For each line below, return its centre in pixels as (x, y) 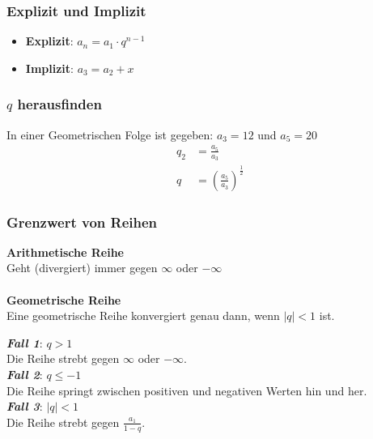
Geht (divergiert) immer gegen (82, 268)
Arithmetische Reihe (65, 251)
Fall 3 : (25, 406)
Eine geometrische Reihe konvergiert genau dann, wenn (143, 315)
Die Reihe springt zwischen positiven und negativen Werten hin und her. (187, 390)
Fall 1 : (25, 342)
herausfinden (59, 104)
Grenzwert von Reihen (82, 222)
